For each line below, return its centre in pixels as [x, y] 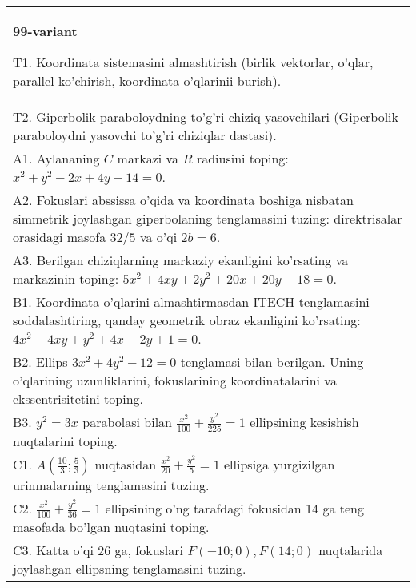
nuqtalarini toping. [65, 441]
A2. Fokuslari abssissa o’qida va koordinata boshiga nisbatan [183, 200]
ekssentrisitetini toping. [78, 399]
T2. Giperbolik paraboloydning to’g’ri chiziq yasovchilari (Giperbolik [206, 117]
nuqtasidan [126, 464]
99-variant [45, 31]
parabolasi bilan [128, 422]
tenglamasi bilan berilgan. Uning [272, 362]
